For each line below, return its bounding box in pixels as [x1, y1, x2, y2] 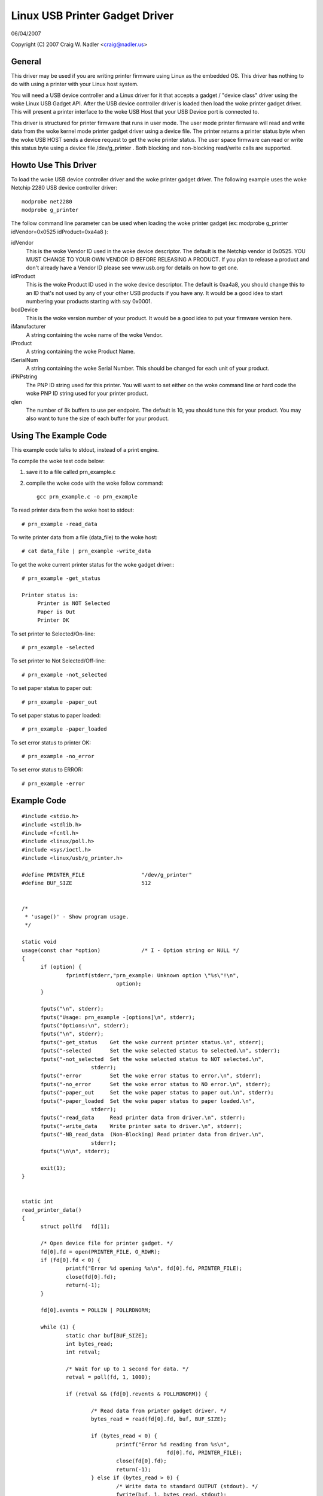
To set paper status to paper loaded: [11, 711, 101, 719]
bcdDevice [11, 306, 38, 314]
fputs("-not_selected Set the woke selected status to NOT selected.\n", [40, 1056, 265, 1062]
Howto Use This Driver [11, 160, 97, 170]
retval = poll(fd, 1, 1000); [66, 1374, 151, 1381]
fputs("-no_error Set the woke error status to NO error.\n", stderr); [40, 1081, 271, 1087]
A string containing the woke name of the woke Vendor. [26, 331, 163, 338]
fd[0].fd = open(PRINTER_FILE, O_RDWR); [40, 1248, 161, 1255]
